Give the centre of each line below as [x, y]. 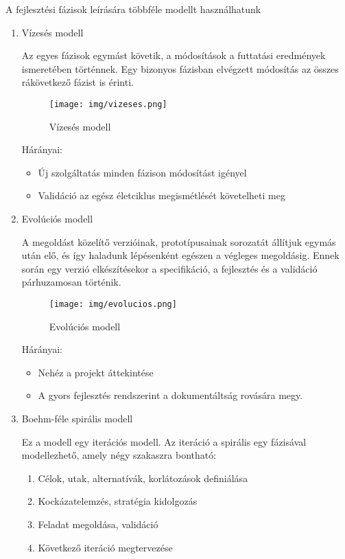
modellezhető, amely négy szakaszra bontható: [119, 455]
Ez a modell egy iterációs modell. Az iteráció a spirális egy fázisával [164, 441]
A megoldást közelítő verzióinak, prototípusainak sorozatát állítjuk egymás [179, 241]
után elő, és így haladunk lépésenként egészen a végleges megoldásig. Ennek [180, 255]
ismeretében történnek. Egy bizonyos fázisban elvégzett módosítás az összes [180, 68]
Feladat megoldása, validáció [98, 524]
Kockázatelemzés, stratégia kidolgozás [118, 501]
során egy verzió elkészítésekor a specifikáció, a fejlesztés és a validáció [169, 268]
